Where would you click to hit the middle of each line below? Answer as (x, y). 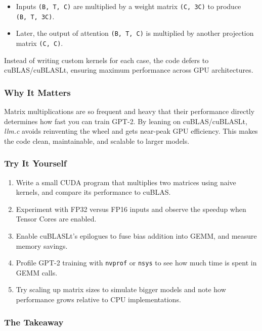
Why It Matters (37, 92)
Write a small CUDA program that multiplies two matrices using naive (126, 182)
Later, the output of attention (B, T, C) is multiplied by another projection (135, 33)
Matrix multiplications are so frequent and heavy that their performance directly (129, 111)
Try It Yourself (35, 163)
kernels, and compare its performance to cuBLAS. (93, 192)
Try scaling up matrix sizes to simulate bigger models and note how (121, 289)
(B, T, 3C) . (35, 16)
